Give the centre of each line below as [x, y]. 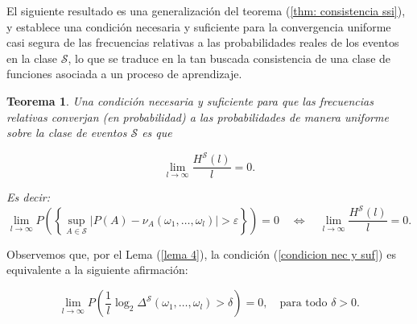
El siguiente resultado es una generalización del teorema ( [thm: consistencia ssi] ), [206, 10]
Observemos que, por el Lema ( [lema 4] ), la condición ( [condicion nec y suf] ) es [201, 253]
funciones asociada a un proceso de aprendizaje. [124, 74]
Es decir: [29, 197]
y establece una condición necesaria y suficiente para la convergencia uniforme [199, 26]
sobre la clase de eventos [67, 133]
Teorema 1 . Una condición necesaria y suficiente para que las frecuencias [190, 100]
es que [157, 133]
